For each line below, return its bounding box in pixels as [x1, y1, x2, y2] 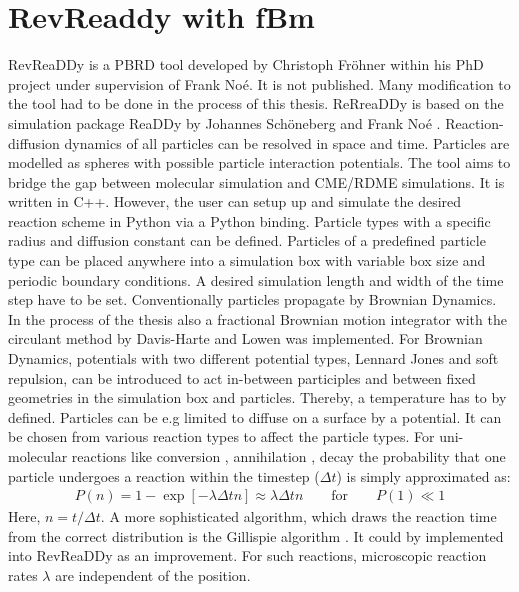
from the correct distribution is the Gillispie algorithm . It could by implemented [8, 525, 504, 546]
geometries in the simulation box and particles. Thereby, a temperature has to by [8, 387, 507, 408]
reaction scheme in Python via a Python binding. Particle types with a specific [8, 210, 491, 231]
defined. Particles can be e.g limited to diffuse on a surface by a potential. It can [8, 406, 502, 427]
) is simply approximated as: [336, 465, 511, 486]
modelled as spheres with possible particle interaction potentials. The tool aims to [8, 152, 511, 173]
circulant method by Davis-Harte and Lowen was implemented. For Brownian [8, 328, 483, 349]
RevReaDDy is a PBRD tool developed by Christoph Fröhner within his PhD [8, 54, 484, 75]
